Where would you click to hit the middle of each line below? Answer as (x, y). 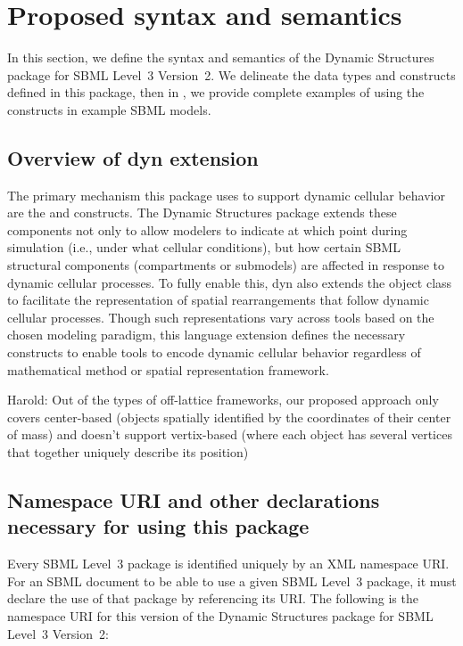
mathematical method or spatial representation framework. (168, 369)
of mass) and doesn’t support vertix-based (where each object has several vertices (230, 434)
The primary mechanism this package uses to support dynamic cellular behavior (226, 195)
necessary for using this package (158, 526)
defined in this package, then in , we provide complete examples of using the (216, 92)
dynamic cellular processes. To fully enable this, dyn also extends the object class (230, 282)
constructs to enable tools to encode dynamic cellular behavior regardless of (214, 352)
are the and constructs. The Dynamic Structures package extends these (202, 213)
